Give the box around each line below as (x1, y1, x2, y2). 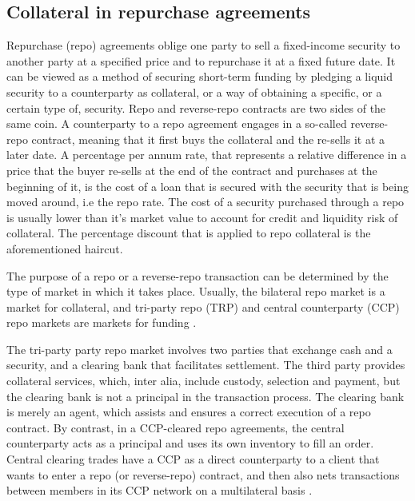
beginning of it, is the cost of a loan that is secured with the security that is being (6, 177, 409, 194)
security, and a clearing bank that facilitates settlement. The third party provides (6, 356, 405, 373)
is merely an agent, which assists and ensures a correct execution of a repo (6, 404, 371, 420)
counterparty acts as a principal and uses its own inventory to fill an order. (6, 435, 374, 451)
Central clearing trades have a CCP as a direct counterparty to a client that (6, 451, 380, 467)
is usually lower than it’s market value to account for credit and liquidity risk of (6, 209, 398, 225)
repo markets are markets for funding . (6, 314, 197, 331)
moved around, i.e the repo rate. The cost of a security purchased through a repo (6, 193, 405, 210)
